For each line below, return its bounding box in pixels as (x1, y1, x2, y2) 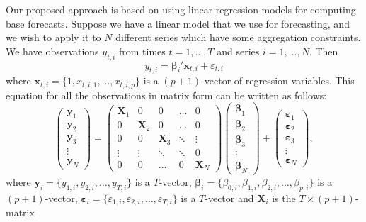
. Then (309, 43, 338, 58)
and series (217, 43, 260, 58)
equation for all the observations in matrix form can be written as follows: (6, 87, 327, 102)
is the (272, 190, 296, 205)
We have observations (6, 43, 99, 58)
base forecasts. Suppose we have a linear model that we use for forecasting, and (6, 16, 350, 30)
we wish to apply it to (6, 30, 101, 45)
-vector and (205, 190, 254, 205)
